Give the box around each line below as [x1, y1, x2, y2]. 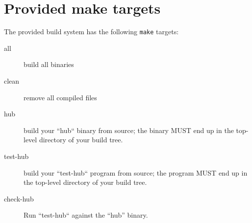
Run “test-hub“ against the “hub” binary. [24, 210, 148, 220]
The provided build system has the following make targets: [4, 26, 179, 37]
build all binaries [24, 59, 74, 69]
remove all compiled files [24, 92, 97, 102]
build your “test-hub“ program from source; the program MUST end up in [24, 167, 248, 178]
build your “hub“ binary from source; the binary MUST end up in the [24, 125, 234, 135]
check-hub [4, 193, 34, 203]
